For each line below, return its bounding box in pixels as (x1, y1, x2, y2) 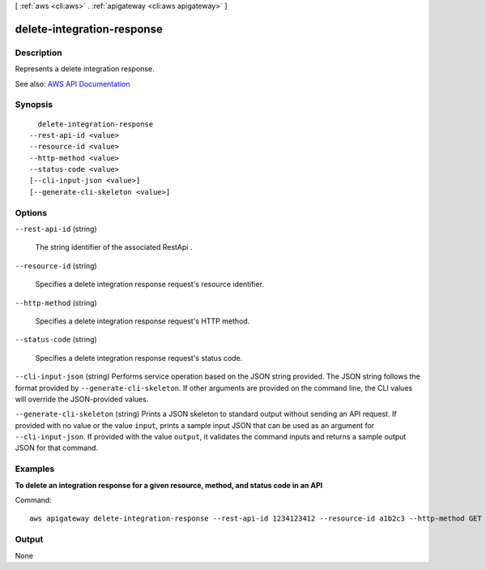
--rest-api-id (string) (15, 224, 97, 234)
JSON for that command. (15, 443, 99, 453)
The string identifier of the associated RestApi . (35, 242, 193, 252)
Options (15, 207, 48, 218)
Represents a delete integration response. (15, 64, 155, 74)
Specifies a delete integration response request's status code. (35, 353, 243, 362)
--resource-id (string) (15, 260, 97, 271)
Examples (15, 463, 55, 474)
